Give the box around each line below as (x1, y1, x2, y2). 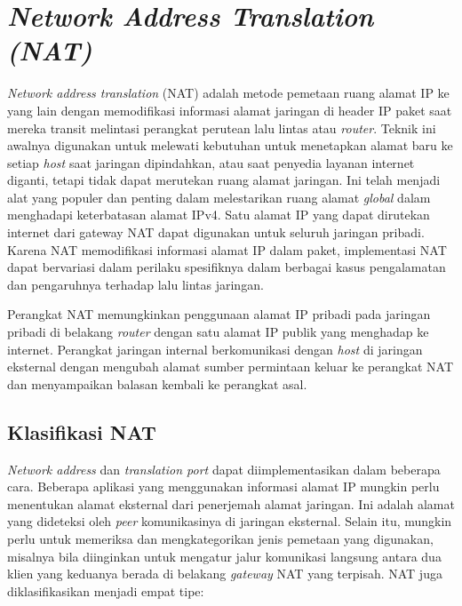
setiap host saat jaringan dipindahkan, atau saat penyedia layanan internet (7, 153, 415, 171)
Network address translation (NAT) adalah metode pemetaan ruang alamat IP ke (7, 84, 450, 102)
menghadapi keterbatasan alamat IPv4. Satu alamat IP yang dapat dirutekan (7, 205, 430, 224)
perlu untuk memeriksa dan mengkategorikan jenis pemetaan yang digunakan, (7, 529, 434, 547)
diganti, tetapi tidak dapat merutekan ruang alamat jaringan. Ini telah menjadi (7, 171, 441, 189)
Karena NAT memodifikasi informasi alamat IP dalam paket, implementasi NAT (7, 240, 447, 259)
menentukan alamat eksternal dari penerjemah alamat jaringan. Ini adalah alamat (7, 494, 455, 513)
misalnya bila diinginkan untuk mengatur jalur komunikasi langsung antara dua (7, 546, 442, 565)
